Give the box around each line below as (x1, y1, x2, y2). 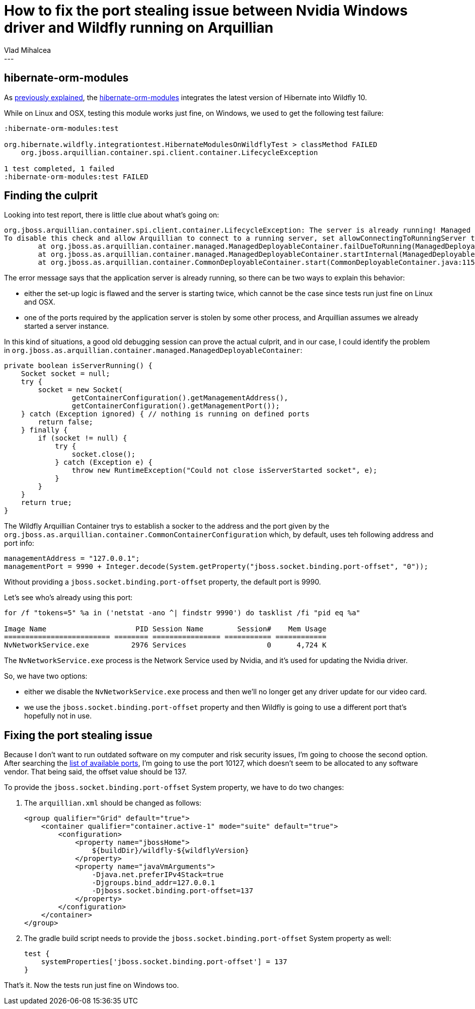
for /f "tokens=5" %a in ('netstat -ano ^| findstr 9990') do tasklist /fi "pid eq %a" (4, 609, 361, 617)
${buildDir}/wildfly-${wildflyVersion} (92, 846, 249, 855)
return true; (21, 498, 72, 507)
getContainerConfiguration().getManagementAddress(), (71, 394, 288, 402)
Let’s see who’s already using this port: (4, 593, 133, 602)
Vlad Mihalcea (4, 45, 51, 54)
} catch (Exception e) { (55, 458, 153, 467)
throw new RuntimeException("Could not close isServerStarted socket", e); (71, 466, 377, 475)
